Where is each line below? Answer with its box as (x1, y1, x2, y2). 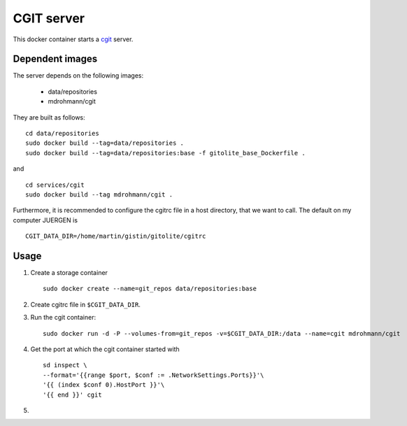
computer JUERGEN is (13, 215, 78, 224)
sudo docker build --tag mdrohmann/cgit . (25, 190, 173, 199)
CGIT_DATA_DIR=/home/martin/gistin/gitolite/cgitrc (25, 232, 206, 241)
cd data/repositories (25, 129, 99, 138)
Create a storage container (30, 269, 108, 277)
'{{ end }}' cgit (43, 390, 102, 399)
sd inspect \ (43, 361, 87, 369)
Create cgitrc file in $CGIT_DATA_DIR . (30, 300, 141, 308)
